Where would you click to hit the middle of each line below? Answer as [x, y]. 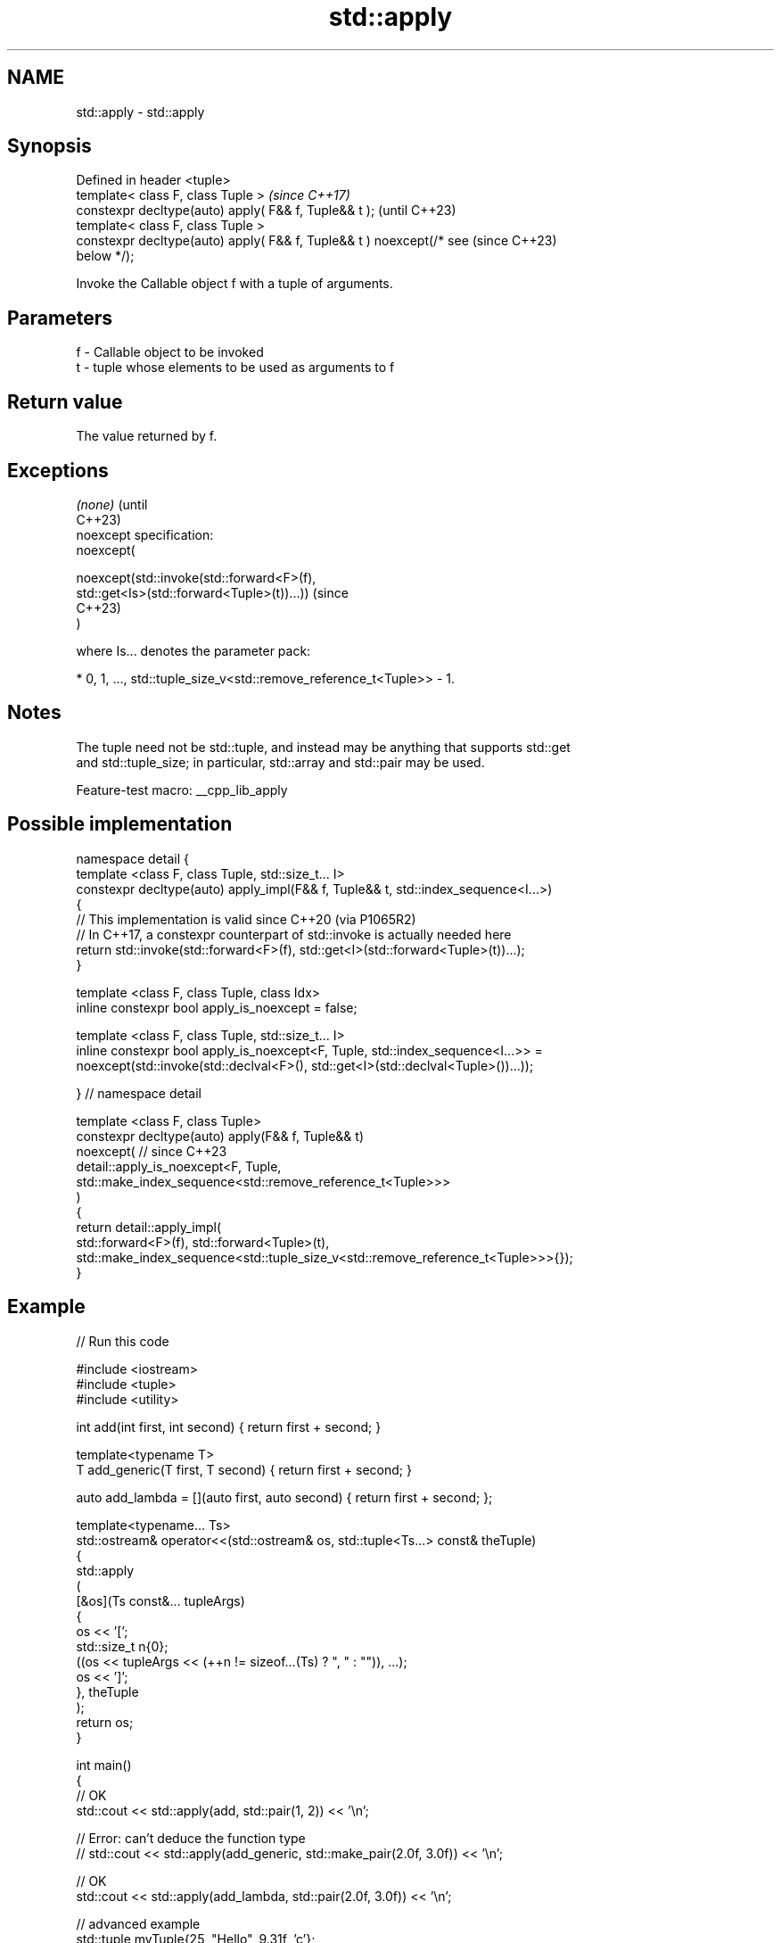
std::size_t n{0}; [122, 1646]
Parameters [60, 318]
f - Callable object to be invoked [170, 352]
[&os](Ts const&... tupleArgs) [160, 1600]
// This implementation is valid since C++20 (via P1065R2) [246, 919]
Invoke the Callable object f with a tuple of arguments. [234, 284]
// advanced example [138, 1923]
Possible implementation [120, 824]
